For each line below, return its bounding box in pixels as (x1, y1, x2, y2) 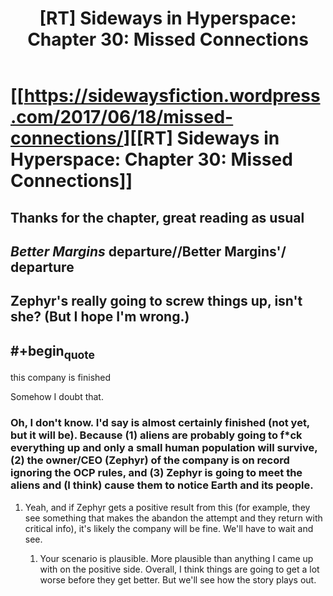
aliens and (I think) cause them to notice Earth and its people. (10, 478, 314, 492)
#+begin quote (10, 342, 95, 362)
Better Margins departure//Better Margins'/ (10, 243, 287, 260)
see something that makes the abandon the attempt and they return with (24, 512, 323, 524)
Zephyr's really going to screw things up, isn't (10, 293, 303, 310)
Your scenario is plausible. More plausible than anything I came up (39, 552, 314, 564)
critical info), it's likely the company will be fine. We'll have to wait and (24, 522, 314, 534)
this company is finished (10, 372, 112, 384)
